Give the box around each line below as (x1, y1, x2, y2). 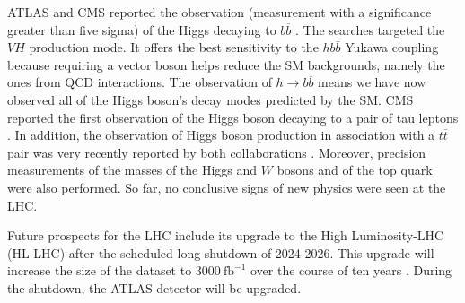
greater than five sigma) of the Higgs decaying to (7, 20, 276, 39)
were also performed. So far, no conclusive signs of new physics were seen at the (7, 177, 446, 196)
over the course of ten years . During (250, 261, 452, 280)
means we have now (318, 73, 426, 91)
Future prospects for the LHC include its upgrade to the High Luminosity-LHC (7, 226, 444, 245)
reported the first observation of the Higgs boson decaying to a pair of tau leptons (7, 108, 459, 126)
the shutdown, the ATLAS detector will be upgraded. (7, 278, 302, 297)
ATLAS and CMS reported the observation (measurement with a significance (7, 3, 432, 21)
